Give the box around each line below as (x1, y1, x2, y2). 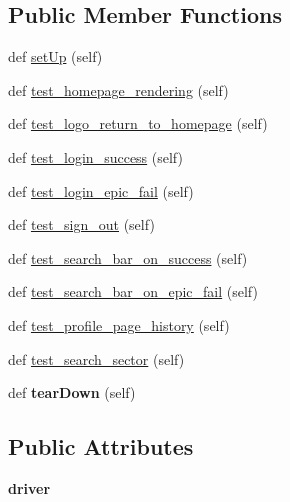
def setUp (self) (8, 46, 103, 67)
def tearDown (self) (8, 382, 136, 403)
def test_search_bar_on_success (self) (8, 247, 248, 268)
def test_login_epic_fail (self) (8, 180, 194, 201)
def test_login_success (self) (8, 146, 183, 167)
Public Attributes (8, 431, 194, 462)
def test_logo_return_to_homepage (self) (8, 113, 268, 134)
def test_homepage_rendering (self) (8, 79, 229, 100)
